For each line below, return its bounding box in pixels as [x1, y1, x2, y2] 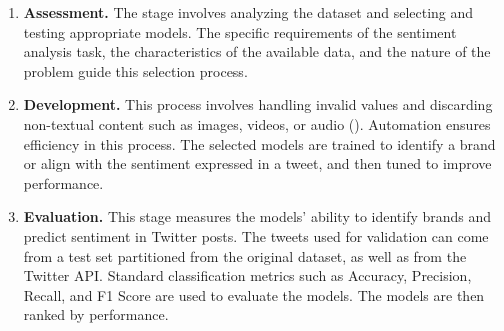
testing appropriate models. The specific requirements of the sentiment [23, 21, 457, 42]
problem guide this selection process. [23, 60, 248, 81]
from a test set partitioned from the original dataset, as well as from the [23, 245, 467, 266]
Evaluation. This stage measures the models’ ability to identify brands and [23, 206, 492, 227]
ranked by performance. [23, 304, 169, 325]
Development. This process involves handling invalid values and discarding [23, 94, 493, 115]
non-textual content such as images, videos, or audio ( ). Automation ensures [23, 113, 491, 134]
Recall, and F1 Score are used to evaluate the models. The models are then [23, 284, 485, 305]
